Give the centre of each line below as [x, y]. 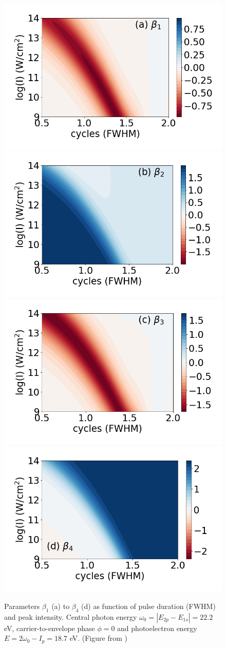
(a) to [61, 606]
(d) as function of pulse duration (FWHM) [148, 606]
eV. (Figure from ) [98, 638]
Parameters [22, 606]
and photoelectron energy [157, 628]
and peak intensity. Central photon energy [71, 616]
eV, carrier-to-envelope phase [50, 628]
